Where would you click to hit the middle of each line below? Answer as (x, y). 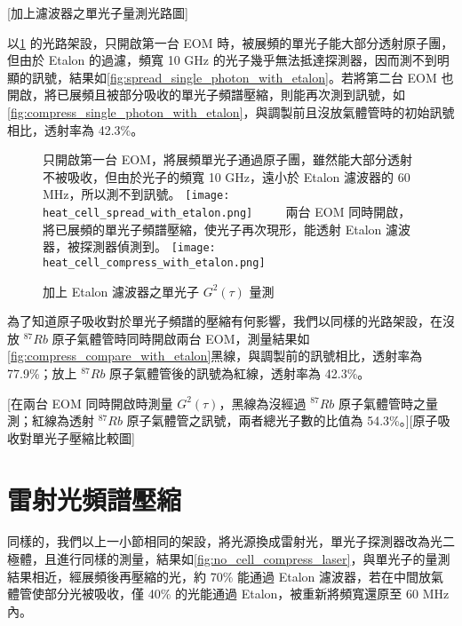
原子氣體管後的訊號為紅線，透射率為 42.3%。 (240, 372)
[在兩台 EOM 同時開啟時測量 (90, 403)
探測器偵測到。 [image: (147, 246)
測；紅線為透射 (51, 420)
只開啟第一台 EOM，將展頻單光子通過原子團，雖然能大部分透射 (227, 159)
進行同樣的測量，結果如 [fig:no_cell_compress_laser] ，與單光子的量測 (253, 559)
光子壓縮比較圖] (89, 437)
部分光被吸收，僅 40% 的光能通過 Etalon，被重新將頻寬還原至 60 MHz (247, 594)
